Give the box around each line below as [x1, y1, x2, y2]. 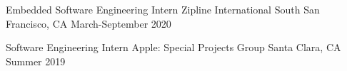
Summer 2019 [6, 53, 66, 68]
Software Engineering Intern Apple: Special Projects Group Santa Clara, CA [6, 40, 341, 55]
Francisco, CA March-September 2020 [6, 16, 171, 31]
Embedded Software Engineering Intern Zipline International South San [6, 2, 320, 16]
